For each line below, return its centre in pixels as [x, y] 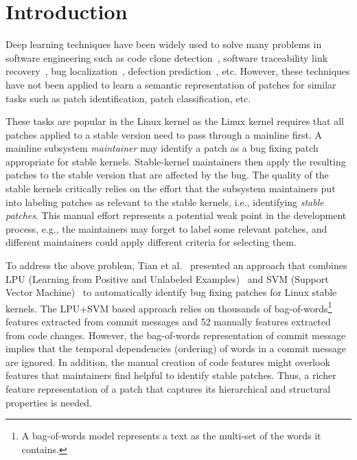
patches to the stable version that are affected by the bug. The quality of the [167, 175]
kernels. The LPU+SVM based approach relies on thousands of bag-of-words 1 [169, 307]
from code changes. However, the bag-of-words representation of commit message [176, 335]
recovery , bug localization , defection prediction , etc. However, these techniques [178, 71]
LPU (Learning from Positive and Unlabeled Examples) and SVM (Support [167, 278]
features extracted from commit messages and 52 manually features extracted [168, 322]
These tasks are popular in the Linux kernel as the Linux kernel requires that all [175, 121]
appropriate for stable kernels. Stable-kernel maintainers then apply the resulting [176, 161]
